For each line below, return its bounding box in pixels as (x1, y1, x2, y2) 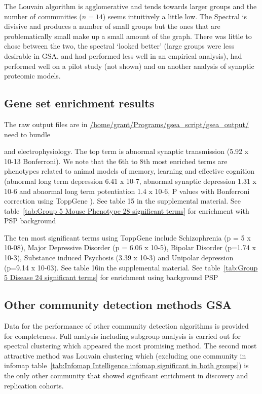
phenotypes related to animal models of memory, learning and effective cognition (4, 166, 255, 176)
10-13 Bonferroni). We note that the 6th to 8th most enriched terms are (4, 155, 228, 166)
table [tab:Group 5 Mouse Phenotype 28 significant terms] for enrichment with (4, 205, 249, 216)
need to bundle (4, 129, 51, 139)
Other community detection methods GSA (4, 297, 232, 312)
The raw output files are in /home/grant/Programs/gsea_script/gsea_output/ (4, 119, 249, 129)
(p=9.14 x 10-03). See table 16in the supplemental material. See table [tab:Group (4, 262, 258, 272)
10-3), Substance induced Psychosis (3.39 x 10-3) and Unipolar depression (4, 252, 234, 263)
